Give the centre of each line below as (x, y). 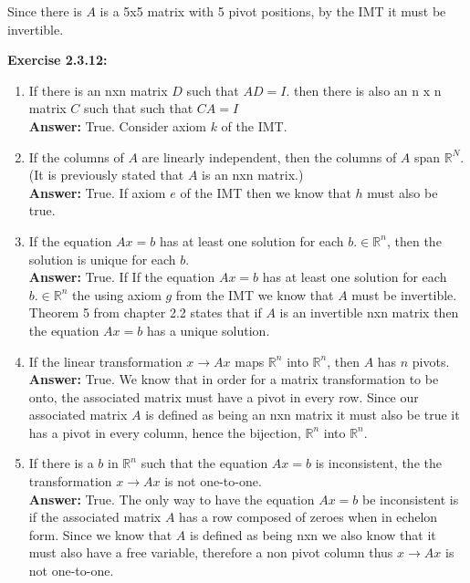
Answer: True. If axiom (97, 192)
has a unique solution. (208, 330)
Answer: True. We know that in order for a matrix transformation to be (234, 379)
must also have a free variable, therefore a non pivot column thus (211, 552)
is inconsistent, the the (378, 463)
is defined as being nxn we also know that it (313, 534)
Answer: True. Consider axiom (117, 125)
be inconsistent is (410, 499)
